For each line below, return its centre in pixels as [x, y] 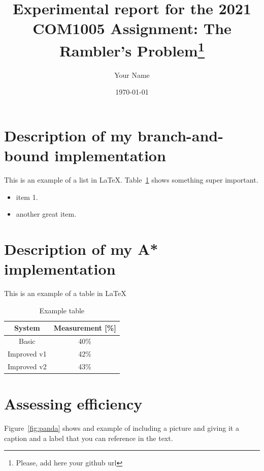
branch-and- [180, 136]
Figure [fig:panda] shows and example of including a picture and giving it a [122, 428]
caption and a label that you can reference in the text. [89, 438]
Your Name [132, 75]
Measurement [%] [85, 328]
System [27, 328]
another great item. [46, 214]
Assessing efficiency [73, 404]
